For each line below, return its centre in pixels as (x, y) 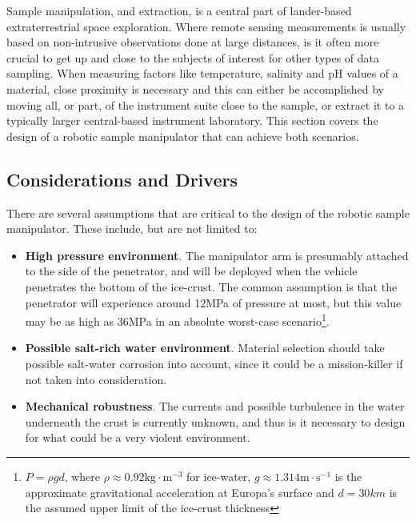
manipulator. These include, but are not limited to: (132, 228)
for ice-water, (219, 476)
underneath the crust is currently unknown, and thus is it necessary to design (215, 421)
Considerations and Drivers (122, 179)
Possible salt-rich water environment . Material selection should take (205, 348)
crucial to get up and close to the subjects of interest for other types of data (193, 57)
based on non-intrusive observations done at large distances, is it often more (193, 42)
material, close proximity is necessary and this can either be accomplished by (195, 88)
